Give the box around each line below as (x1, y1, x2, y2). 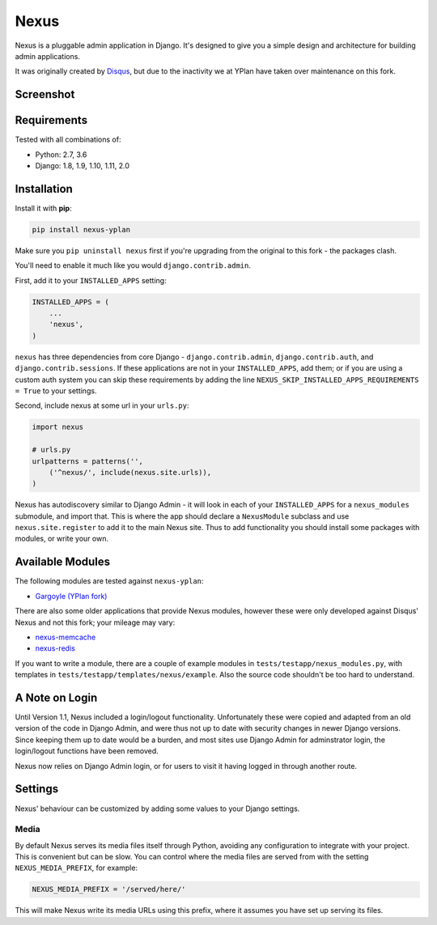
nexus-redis (35, 643, 76, 653)
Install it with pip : (15, 203, 72, 213)
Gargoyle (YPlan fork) (35, 591, 108, 600)
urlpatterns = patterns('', (32, 456, 143, 465)
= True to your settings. (15, 386, 97, 396)
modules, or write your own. (15, 534, 109, 544)
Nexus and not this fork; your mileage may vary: (15, 617, 176, 627)
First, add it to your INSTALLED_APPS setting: (15, 275, 167, 285)
